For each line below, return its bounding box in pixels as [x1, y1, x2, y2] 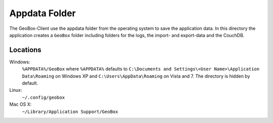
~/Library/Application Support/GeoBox [22, 109, 118, 114]
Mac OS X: [9, 101, 32, 107]
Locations [9, 46, 41, 54]
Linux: [9, 87, 22, 93]
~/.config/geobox [22, 94, 65, 100]
